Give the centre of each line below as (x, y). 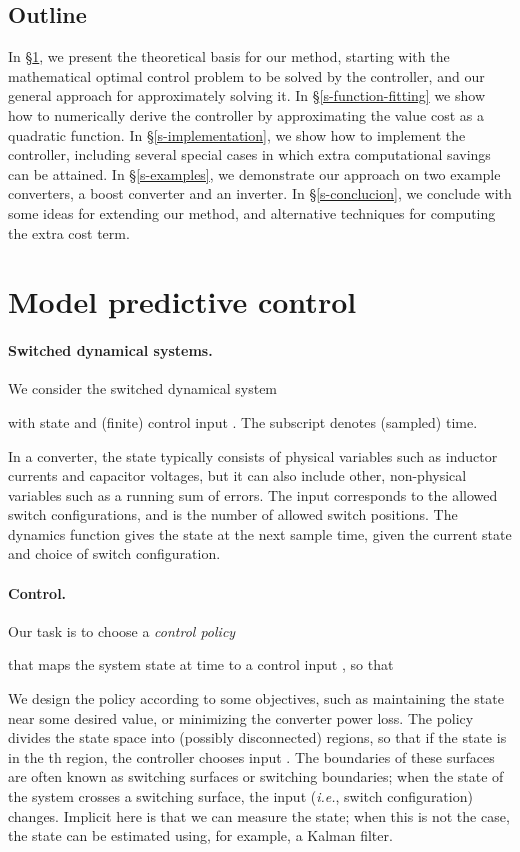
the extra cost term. (69, 232)
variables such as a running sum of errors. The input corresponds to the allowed (253, 494)
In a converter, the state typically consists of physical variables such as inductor (253, 455)
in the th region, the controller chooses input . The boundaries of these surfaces (251, 756)
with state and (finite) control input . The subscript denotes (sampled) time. (243, 421)
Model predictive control (182, 301)
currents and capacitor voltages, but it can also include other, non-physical (237, 475)
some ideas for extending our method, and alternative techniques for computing (252, 212)
